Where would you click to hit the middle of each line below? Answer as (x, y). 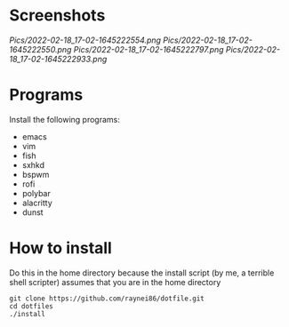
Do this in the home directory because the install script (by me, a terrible (142, 273)
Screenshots (57, 16)
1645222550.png (40, 49)
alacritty (37, 203)
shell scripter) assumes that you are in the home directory (115, 282)
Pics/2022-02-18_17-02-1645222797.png (149, 49)
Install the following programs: (64, 119)
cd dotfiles (31, 306)
